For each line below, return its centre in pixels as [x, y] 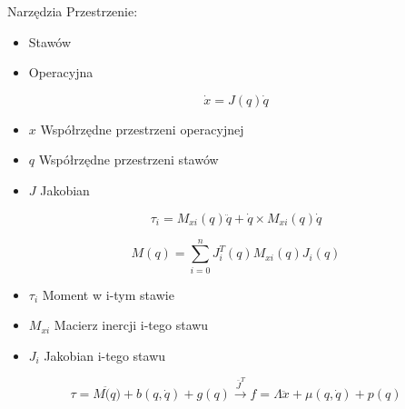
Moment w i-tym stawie [108, 294]
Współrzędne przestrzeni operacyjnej [142, 129]
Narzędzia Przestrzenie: [73, 11]
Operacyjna [61, 72]
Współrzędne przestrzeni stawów [128, 160]
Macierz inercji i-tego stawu [131, 325]
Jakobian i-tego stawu [105, 355]
